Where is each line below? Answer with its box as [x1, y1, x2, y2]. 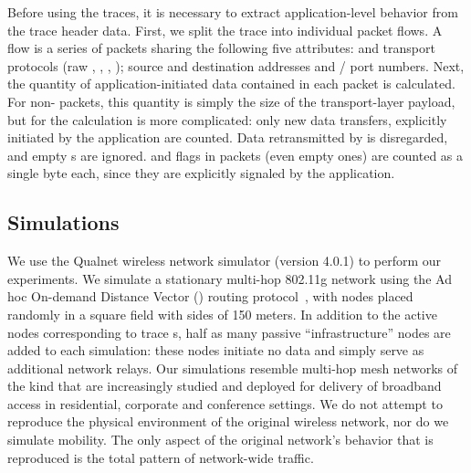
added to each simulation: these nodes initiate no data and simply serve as [7, 341, 424, 360]
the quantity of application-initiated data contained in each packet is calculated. [7, 74, 455, 93]
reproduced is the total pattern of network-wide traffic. [7, 447, 314, 467]
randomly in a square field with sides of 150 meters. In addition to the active [7, 304, 437, 323]
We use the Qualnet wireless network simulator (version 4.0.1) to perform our [7, 251, 442, 270]
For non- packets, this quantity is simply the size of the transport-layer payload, [7, 91, 455, 110]
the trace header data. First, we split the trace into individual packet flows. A [7, 20, 443, 39]
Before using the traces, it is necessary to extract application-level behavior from [7, 3, 458, 21]
